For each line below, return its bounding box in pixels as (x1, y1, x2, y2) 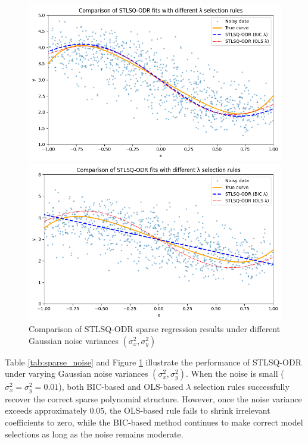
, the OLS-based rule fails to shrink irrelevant (104, 404, 270, 417)
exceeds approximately (5, 404, 87, 417)
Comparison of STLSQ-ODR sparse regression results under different (29, 323, 281, 335)
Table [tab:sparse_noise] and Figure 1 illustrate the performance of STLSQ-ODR (5, 355, 301, 368)
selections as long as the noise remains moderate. (5, 427, 183, 440)
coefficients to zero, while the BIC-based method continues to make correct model (5, 415, 303, 428)
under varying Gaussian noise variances (5, 367, 148, 380)
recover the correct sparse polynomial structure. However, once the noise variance (5, 392, 302, 405)
